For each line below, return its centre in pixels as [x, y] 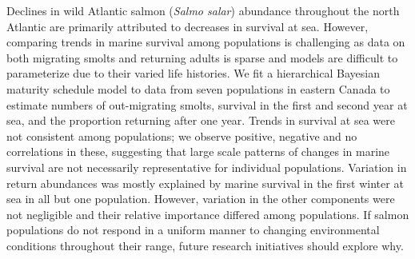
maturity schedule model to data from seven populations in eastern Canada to [198, 88]
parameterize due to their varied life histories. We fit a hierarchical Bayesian [193, 73]
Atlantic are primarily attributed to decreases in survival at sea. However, [188, 26]
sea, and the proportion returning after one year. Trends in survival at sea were [201, 120]
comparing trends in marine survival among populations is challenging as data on [206, 42]
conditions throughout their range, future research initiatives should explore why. [205, 245]
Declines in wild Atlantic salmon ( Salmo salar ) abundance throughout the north [203, 10]
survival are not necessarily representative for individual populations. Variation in [207, 167]
